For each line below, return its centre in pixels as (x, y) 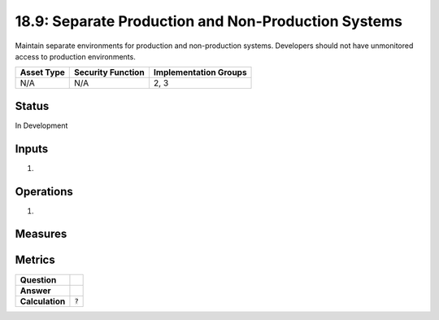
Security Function (110, 72)
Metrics (35, 260)
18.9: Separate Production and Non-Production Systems (209, 21)
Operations (44, 191)
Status (32, 106)
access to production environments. (75, 56)
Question (38, 279)
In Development (41, 125)
